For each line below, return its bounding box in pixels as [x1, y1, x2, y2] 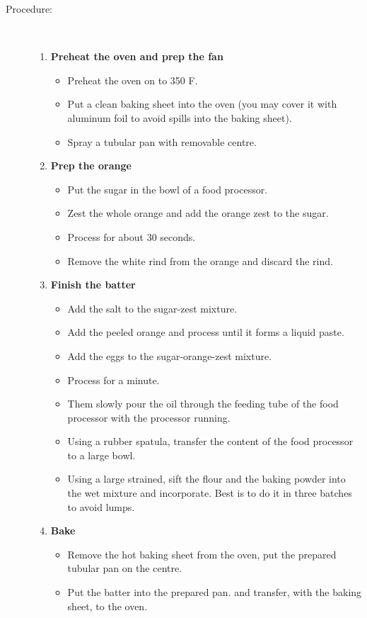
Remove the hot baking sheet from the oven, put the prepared [67, 546, 337, 561]
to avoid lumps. [67, 499, 135, 514]
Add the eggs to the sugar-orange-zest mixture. [67, 348, 272, 363]
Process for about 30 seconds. [67, 229, 196, 244]
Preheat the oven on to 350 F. [67, 72, 198, 87]
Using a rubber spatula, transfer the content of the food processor [67, 434, 354, 449]
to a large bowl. [67, 447, 136, 462]
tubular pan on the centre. [67, 561, 182, 575]
